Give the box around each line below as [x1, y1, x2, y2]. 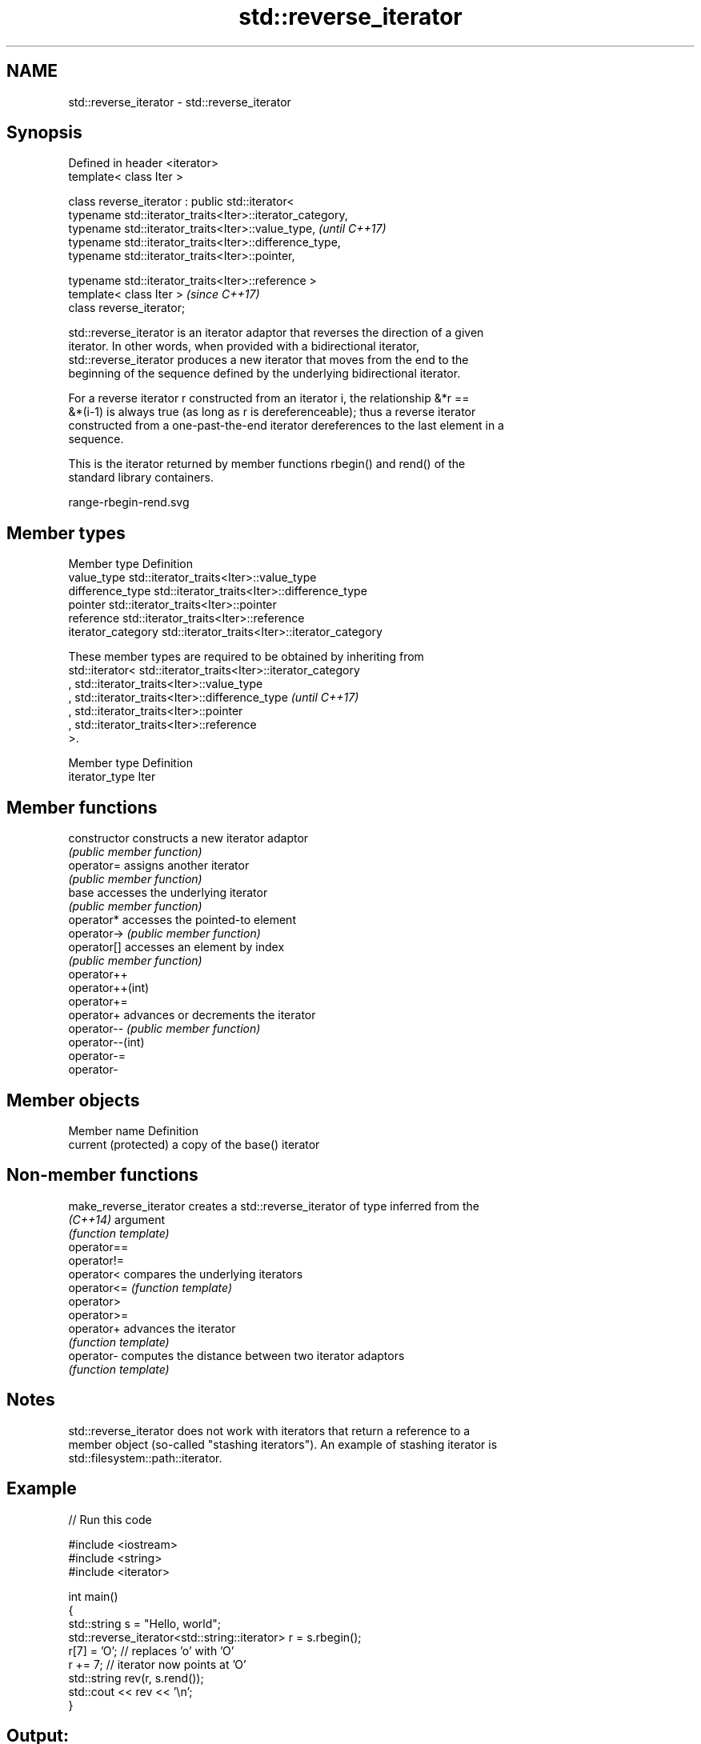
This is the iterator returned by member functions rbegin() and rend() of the [68, 457, 466, 471]
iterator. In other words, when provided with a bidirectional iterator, [68, 339, 420, 354]
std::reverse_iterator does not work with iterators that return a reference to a [68, 1423, 471, 1438]
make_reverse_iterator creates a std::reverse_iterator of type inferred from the [68, 1198, 479, 1213]
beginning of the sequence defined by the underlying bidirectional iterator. [68, 366, 461, 381]
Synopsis [6, 122, 82, 143]
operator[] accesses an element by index [68, 940, 285, 954]
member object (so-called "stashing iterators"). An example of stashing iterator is [68, 1437, 498, 1451]
